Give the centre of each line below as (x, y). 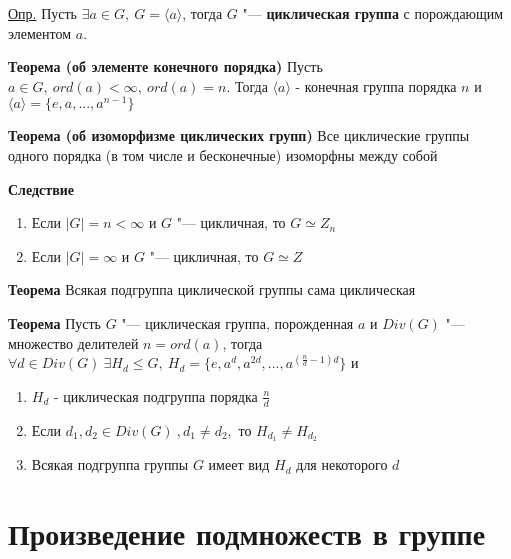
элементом (40, 32)
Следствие (41, 188)
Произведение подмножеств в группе (247, 533)
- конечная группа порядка (376, 85)
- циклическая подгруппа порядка (155, 395)
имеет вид (239, 464)
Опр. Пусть (42, 13)
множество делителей (73, 342)
